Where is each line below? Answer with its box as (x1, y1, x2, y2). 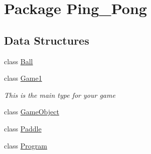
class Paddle (4, 123, 42, 133)
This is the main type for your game (4, 89, 115, 100)
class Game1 (4, 73, 42, 83)
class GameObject (4, 106, 59, 117)
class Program (4, 140, 47, 150)
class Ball (4, 56, 33, 66)
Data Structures (4, 32, 89, 48)
